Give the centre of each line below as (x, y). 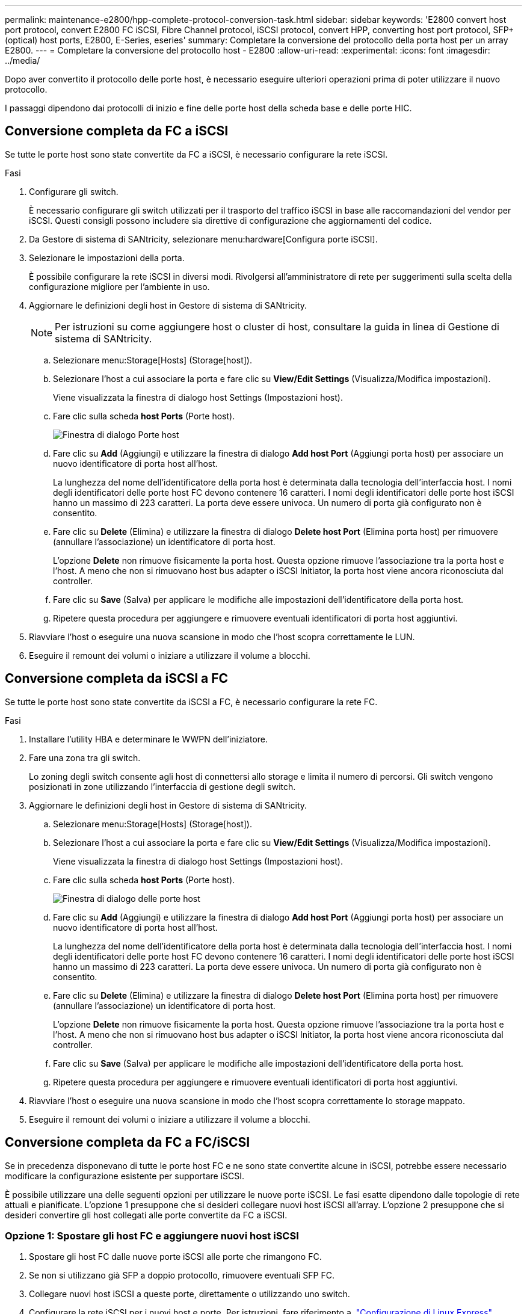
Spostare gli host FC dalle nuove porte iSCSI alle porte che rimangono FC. (175, 1257)
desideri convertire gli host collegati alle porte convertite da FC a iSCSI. (146, 1215)
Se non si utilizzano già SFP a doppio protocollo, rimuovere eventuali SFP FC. (182, 1275)
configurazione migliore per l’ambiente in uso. (119, 286)
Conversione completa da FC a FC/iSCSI (128, 1143)
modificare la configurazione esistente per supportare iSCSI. (125, 1176)
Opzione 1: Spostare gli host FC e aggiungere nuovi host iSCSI (152, 1235)
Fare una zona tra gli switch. (85, 757)
